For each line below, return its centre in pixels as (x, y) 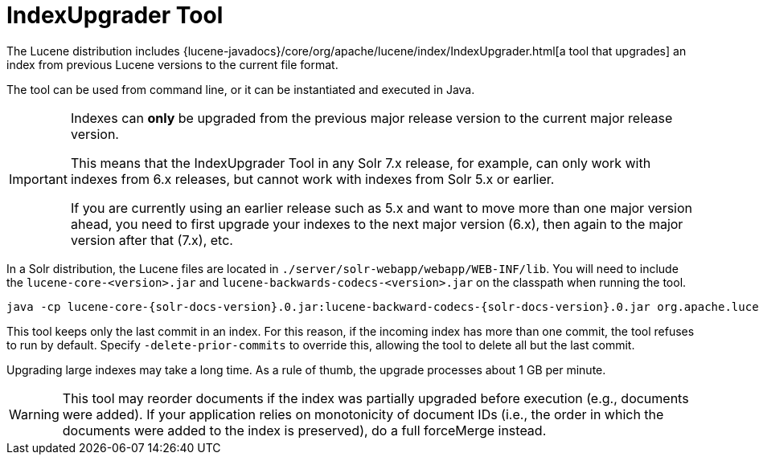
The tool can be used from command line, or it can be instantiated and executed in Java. (241, 89)
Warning (34, 414)
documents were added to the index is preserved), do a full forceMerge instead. (304, 430)
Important (38, 179)
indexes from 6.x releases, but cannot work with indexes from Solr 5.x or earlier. (312, 179)
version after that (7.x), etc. (152, 240)
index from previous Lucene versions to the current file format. (172, 64)
